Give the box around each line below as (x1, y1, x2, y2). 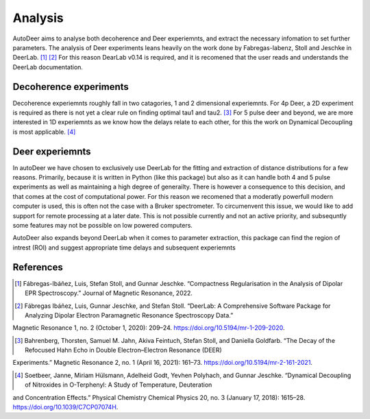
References (12, 261, 63, 273)
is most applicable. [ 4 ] (12, 128, 76, 136)
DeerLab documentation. (12, 62, 84, 71)
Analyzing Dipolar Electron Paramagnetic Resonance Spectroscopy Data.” (25, 311, 234, 319)
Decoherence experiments (12, 81, 129, 93)
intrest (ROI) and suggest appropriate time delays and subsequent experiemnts (12, 243, 236, 252)
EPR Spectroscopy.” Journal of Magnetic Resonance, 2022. (25, 289, 193, 298)
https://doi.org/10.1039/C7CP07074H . (12, 403, 119, 411)
